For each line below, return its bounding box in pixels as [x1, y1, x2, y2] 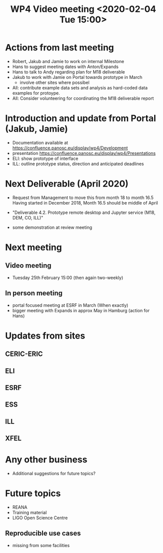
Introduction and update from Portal [5, 113, 156, 124]
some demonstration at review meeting [12, 224, 93, 230]
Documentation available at [12, 139, 68, 145]
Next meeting [5, 242, 62, 253]
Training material [12, 510, 47, 516]
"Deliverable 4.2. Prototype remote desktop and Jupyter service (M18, [12, 209, 156, 215]
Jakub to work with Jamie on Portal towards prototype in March [12, 74, 143, 80]
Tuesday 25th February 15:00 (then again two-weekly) [12, 275, 123, 280]
